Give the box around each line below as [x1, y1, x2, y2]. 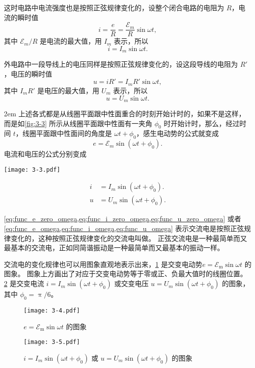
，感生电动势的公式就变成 [136, 128, 219, 138]
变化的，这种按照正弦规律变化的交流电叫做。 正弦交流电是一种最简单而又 [10, 233, 247, 243]
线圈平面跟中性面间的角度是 [22, 128, 112, 138]
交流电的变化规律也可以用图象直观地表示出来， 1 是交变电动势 [4, 259, 202, 269]
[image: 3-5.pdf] [24, 339, 80, 346]
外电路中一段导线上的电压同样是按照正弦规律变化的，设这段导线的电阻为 [4, 59, 238, 69]
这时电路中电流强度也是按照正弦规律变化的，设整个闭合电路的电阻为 [4, 2, 224, 12]
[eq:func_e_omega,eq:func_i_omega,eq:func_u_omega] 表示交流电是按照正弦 [4, 223, 244, 234]
